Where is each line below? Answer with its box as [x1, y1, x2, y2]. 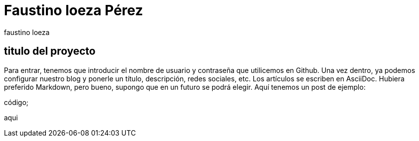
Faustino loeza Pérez [4, 2, 143, 19]
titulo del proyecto [4, 45, 96, 58]
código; [4, 98, 29, 106]
